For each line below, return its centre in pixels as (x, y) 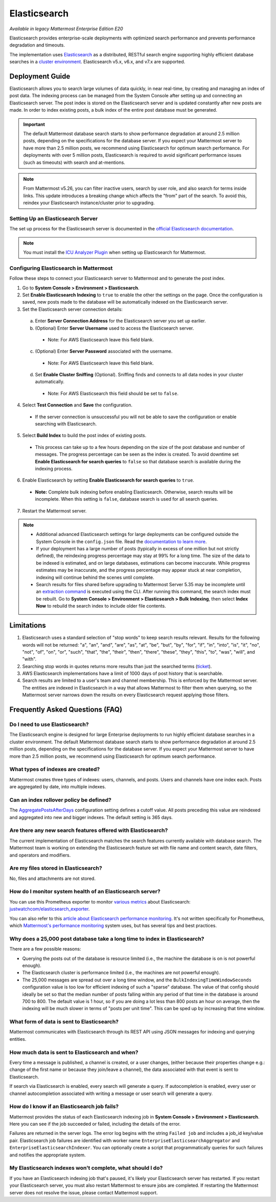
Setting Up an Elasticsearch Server (54, 219)
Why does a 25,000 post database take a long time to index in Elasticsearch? (107, 938)
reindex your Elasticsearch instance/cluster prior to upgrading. (89, 203)
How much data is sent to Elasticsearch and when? (74, 1052)
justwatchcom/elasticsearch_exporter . (50, 909)
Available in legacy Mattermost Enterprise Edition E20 (66, 29)
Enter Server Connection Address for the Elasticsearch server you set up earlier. (121, 321)
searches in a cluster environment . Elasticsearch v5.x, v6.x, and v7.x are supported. (97, 62)
